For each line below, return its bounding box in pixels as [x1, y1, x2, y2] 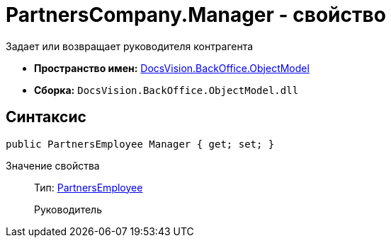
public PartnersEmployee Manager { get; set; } [6, 138, 275, 150]
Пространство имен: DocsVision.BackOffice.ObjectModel [34, 61, 310, 74]
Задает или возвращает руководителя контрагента [6, 40, 254, 52]
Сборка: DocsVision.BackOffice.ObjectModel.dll [34, 83, 299, 96]
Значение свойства [6, 159, 100, 172]
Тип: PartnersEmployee [34, 181, 143, 194]
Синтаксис [6, 108, 86, 126]
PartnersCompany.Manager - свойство [6, 3, 386, 27]
